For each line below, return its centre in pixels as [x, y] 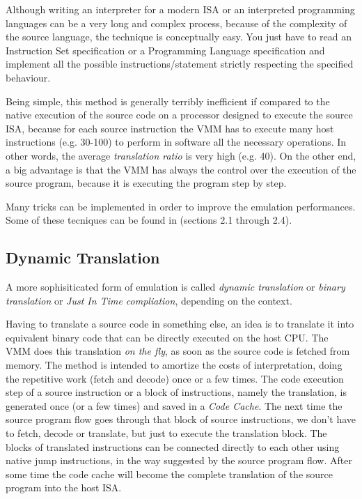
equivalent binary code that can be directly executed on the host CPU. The [167, 337]
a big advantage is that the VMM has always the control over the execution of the [181, 169]
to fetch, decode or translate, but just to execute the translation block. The [166, 433]
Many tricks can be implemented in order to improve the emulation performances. [181, 206]
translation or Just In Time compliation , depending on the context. [149, 300]
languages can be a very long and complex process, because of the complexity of [176, 23]
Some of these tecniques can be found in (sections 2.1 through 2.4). [149, 220]
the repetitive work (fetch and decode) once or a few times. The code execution [175, 378]
